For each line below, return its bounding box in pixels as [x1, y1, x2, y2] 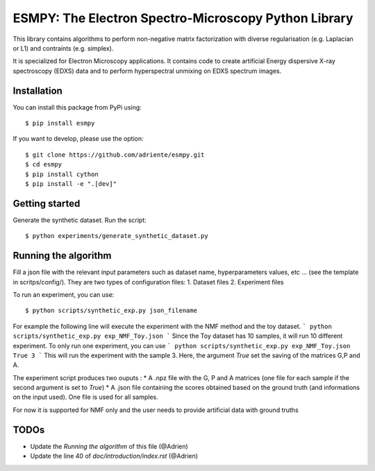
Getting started [12, 198, 81, 209]
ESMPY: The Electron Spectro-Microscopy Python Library [12, 10, 353, 26]
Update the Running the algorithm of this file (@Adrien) [30, 442, 189, 450]
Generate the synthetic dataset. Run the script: [12, 216, 147, 224]
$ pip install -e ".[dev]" [25, 180, 117, 187]
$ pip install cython [25, 170, 99, 178]
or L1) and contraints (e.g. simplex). [12, 44, 114, 52]
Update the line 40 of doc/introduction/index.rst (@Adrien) [30, 452, 198, 461]
